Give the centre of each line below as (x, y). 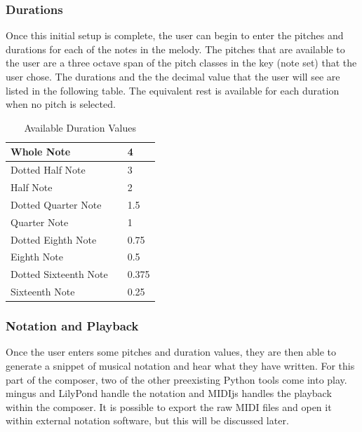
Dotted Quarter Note (56, 204)
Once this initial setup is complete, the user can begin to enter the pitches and (175, 35)
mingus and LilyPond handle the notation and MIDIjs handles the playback (169, 393)
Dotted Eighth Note (54, 239)
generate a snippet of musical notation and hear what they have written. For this (180, 366)
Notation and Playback (72, 326)
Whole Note (41, 152)
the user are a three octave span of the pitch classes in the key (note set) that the (181, 63)
